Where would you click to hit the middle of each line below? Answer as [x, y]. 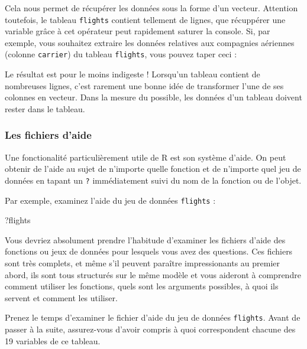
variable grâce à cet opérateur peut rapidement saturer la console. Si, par [138, 31]
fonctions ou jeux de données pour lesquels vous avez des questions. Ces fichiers [149, 251]
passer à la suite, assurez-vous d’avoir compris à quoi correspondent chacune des [150, 329]
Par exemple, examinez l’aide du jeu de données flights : [110, 200]
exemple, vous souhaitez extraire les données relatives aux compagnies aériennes [150, 42]
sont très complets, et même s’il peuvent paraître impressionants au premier [143, 262]
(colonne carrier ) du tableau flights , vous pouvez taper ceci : [121, 54]
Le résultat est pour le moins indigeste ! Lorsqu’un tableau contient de [133, 74]
